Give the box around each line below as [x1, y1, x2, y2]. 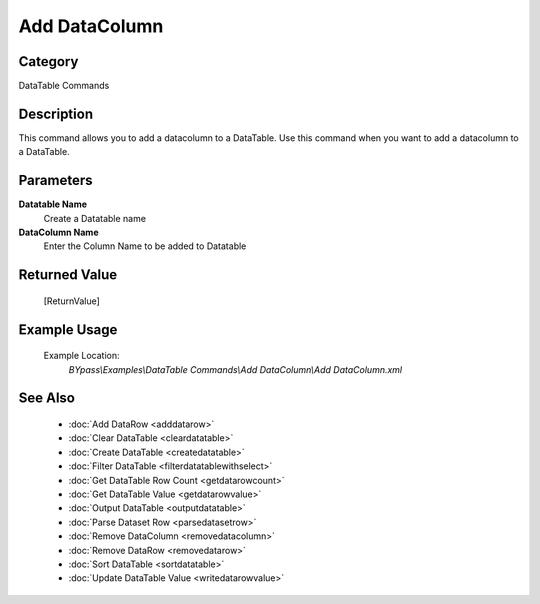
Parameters [18, 172, 93, 189]
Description [18, 105, 94, 122]
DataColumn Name [18, 226, 99, 239]
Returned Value [18, 266, 118, 284]
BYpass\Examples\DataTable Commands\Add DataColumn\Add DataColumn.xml [68, 363, 403, 375]
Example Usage [18, 321, 118, 338]
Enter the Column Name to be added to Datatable [43, 240, 247, 252]
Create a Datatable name [43, 212, 147, 224]
